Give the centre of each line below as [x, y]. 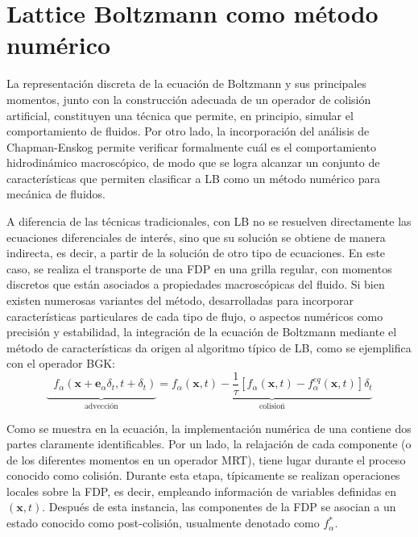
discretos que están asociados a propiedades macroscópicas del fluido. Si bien [196, 284]
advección [101, 406]
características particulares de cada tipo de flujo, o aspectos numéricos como [195, 316]
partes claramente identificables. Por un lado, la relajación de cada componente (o [209, 444]
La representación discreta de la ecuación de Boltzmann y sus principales [186, 83]
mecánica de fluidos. [56, 194]
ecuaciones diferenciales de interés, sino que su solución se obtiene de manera [196, 237]
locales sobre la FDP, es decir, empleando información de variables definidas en [202, 491]
